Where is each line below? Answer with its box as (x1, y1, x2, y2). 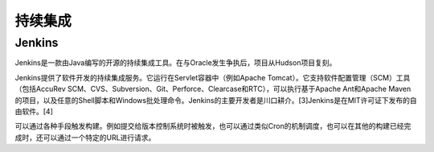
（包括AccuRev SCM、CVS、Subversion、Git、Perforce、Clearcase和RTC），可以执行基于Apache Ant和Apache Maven (14, 84, 411, 94)
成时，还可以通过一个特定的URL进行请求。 (14, 133, 156, 142)
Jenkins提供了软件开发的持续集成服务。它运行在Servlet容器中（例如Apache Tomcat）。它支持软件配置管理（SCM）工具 (14, 72, 411, 82)
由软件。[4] (14, 106, 54, 116)
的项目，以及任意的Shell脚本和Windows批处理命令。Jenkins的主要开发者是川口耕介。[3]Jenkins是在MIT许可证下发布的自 (14, 95, 417, 105)
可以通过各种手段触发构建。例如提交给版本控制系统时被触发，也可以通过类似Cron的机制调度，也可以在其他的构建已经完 (14, 121, 411, 131)
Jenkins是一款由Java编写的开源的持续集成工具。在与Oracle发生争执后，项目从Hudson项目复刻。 (14, 58, 337, 68)
